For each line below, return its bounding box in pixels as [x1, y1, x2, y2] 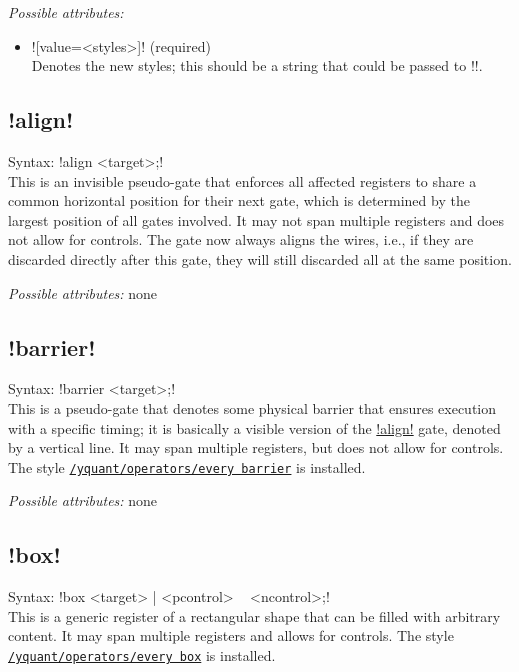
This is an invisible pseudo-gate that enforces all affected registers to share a [8, 170, 477, 191]
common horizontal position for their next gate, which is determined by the [8, 190, 470, 211]
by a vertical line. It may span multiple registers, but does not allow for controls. [8, 437, 504, 458]
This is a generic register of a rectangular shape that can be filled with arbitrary [8, 605, 501, 626]
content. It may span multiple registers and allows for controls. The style [8, 625, 454, 646]
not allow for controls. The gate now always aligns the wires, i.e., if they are [8, 229, 474, 250]
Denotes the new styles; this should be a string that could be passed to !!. [31, 55, 483, 76]
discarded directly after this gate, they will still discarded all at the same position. [8, 248, 512, 269]
